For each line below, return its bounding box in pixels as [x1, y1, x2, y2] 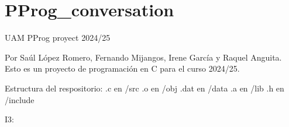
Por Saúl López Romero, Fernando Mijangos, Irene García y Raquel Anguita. [5, 51, 282, 63]
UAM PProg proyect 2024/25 [5, 31, 111, 44]
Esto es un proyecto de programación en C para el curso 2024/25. [5, 62, 240, 75]
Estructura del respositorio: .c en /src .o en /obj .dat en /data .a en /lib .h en [5, 82, 284, 94]
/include [5, 93, 35, 105]
